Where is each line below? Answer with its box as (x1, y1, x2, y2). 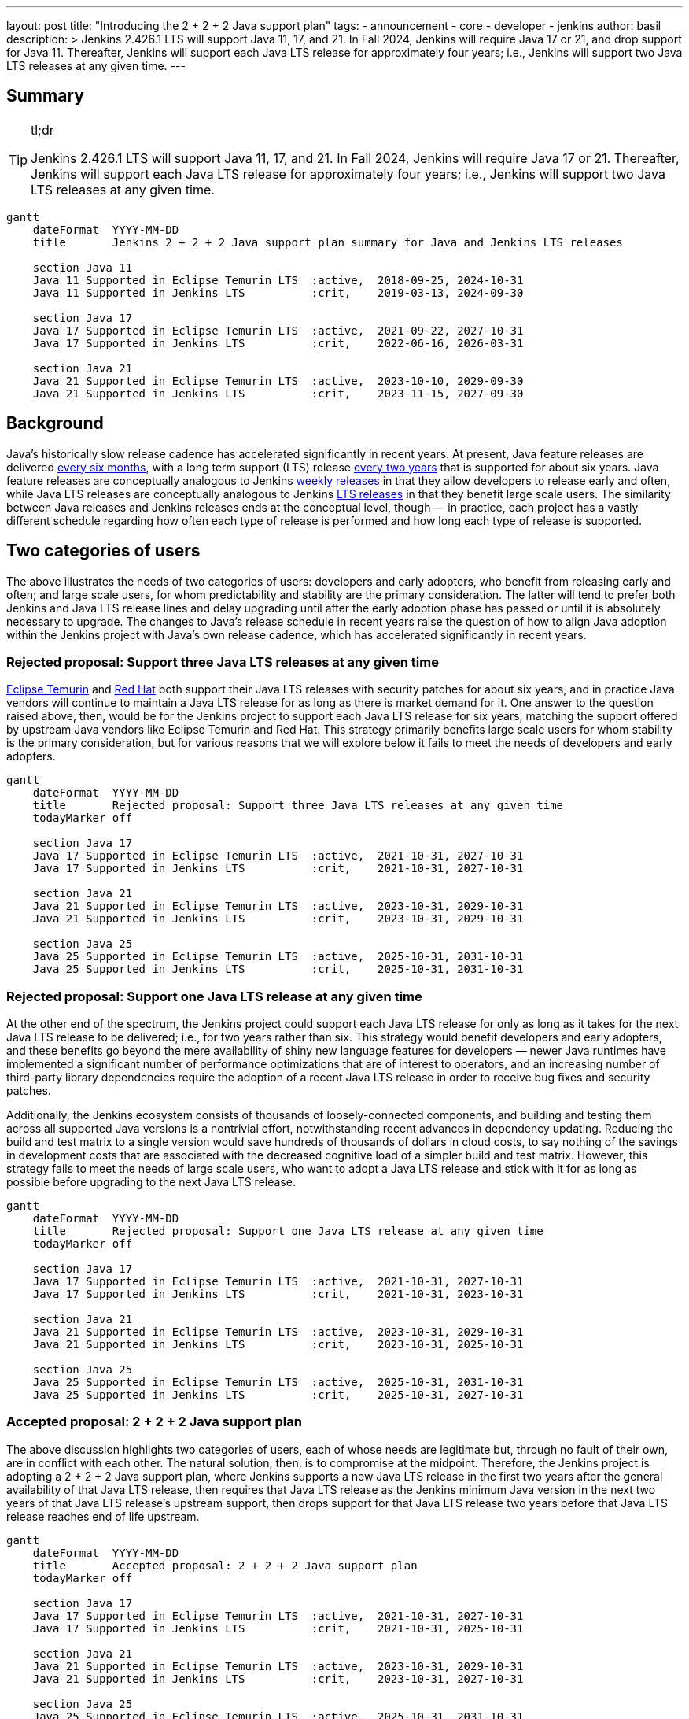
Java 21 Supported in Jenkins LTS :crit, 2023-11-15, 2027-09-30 (32, 386, 524, 400)
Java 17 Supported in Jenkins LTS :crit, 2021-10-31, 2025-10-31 (32, 1621, 524, 1635)
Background (6, 413, 104, 434)
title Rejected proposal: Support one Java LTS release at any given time (32, 1225, 543, 1238)
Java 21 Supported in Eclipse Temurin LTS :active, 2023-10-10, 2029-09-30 (32, 374, 524, 387)
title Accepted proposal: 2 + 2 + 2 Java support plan (32, 1558, 418, 1572)
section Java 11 (32, 261, 133, 274)
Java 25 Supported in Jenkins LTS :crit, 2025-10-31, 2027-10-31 (32, 1388, 524, 1402)
